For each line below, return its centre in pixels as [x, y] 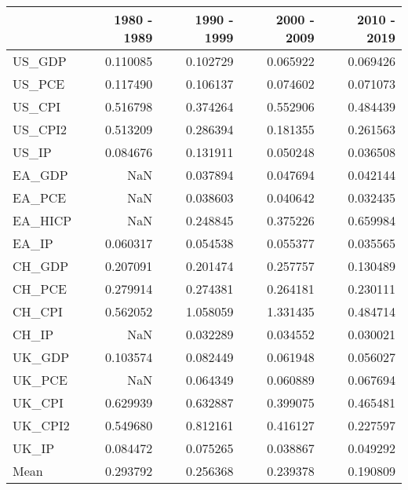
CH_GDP [41, 266]
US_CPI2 [40, 129]
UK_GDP [41, 357]
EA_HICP [42, 220]
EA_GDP [40, 175]
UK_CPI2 [41, 425]
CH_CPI [38, 311]
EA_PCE [40, 197]
